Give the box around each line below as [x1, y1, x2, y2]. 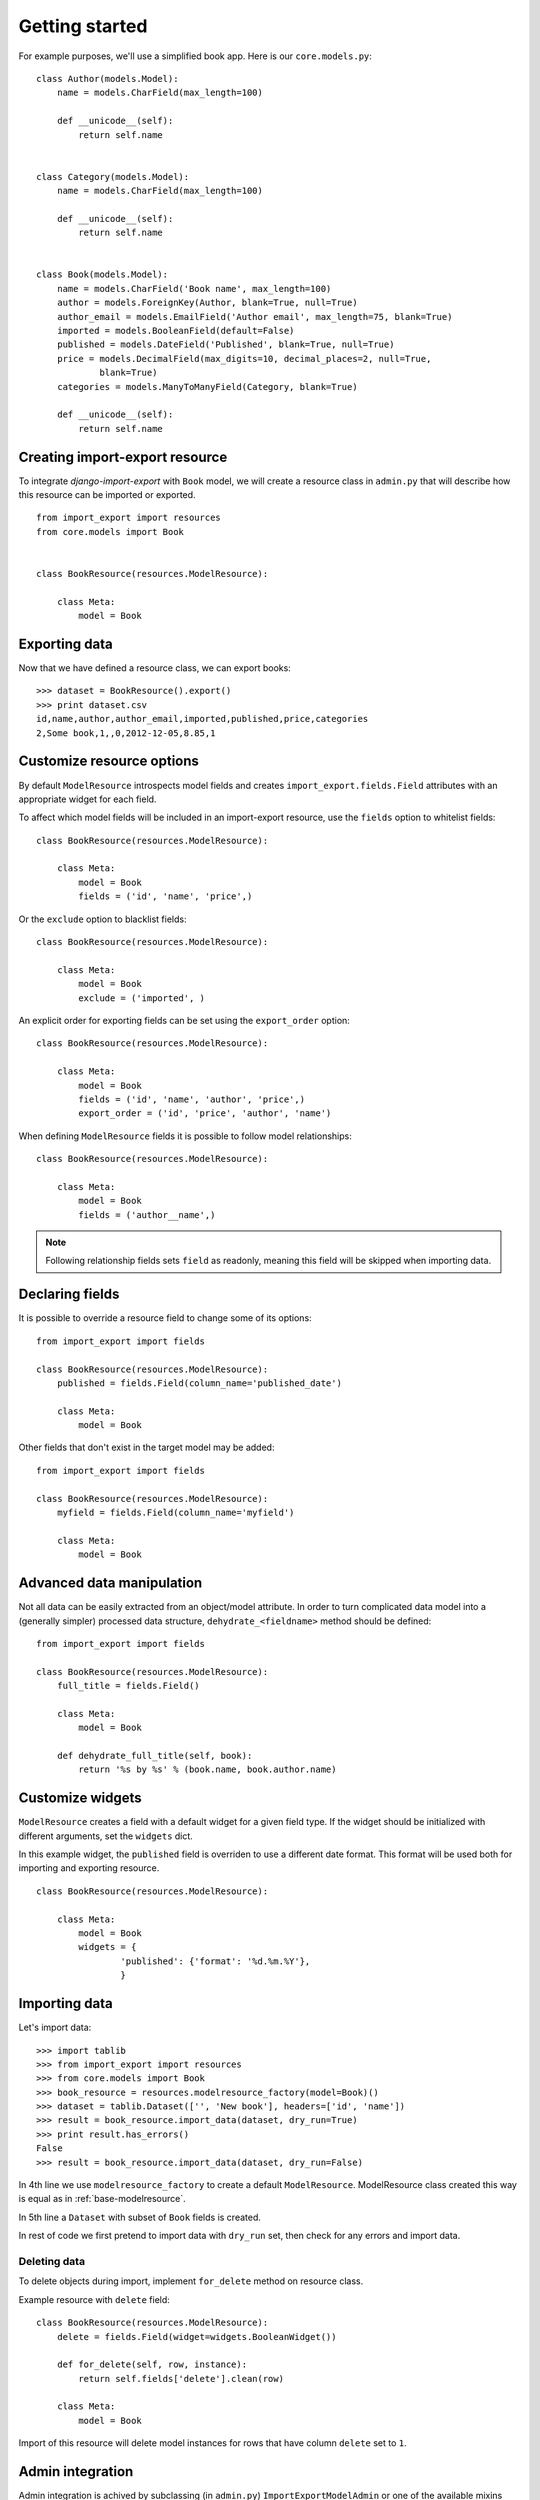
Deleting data [18, 2254, 85, 2268]
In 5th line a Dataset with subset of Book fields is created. [18, 2211, 262, 2223]
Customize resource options [18, 753, 200, 770]
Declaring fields [18, 1286, 120, 1303]
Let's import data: [18, 2021, 92, 2034]
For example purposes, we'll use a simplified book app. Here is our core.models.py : [18, 50, 372, 62]
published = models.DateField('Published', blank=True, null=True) [56, 339, 395, 350]
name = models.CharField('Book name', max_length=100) [56, 283, 332, 294]
